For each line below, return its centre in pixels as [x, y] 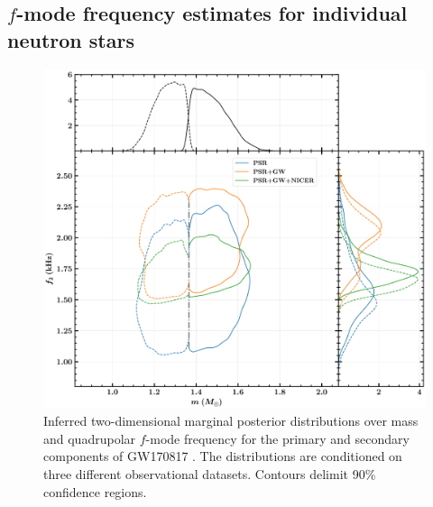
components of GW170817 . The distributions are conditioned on [223, 456]
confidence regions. [95, 491]
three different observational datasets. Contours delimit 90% [210, 473]
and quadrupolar [90, 438]
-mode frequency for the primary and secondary [277, 438]
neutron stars [71, 39]
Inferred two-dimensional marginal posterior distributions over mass [231, 421]
